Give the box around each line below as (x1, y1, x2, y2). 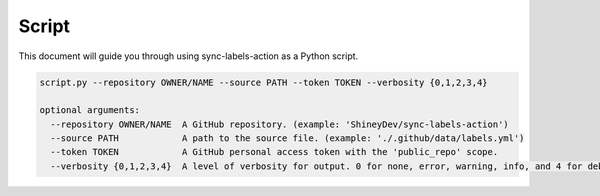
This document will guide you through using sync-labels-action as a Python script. (18, 50, 359, 62)
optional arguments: (39, 105, 140, 116)
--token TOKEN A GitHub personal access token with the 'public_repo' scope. (50, 146, 499, 158)
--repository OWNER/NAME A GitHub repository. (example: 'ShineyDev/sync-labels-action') (50, 118, 509, 130)
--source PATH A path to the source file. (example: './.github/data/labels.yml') (50, 133, 525, 144)
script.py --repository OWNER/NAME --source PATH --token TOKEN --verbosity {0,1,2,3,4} (39, 76, 489, 88)
